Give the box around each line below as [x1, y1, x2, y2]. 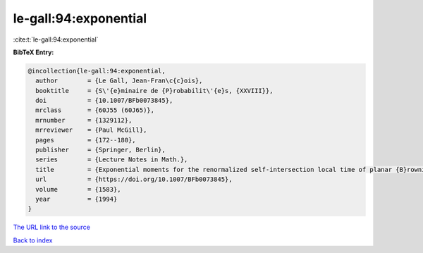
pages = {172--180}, [35, 136, 137, 144]
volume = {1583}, [35, 185, 121, 193]
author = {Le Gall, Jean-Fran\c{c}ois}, [35, 77, 203, 85]
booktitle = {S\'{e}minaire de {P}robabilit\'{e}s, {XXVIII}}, [35, 87, 274, 94]
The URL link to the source [13, 223, 91, 232]
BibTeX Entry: [13, 48, 54, 56]
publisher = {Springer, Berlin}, [35, 146, 166, 154]
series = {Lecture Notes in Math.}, [35, 156, 188, 163]
